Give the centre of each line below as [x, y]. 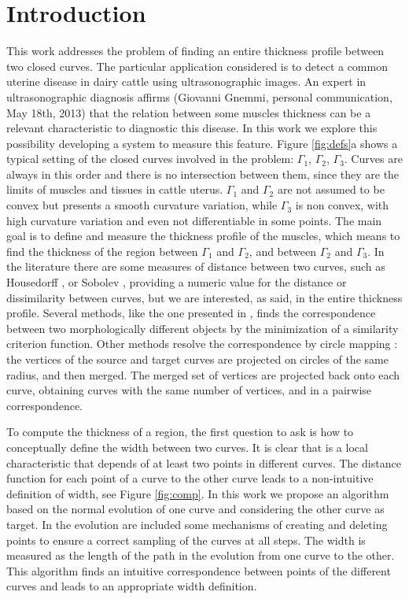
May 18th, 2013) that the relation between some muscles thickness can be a [189, 112]
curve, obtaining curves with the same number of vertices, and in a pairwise [189, 390]
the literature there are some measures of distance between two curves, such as [196, 266]
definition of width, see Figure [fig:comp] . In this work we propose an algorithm [198, 493]
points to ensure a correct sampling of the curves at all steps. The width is [186, 540]
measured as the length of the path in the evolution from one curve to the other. [201, 555]
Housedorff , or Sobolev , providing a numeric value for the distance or [177, 282]
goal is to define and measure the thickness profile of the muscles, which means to [203, 236]
